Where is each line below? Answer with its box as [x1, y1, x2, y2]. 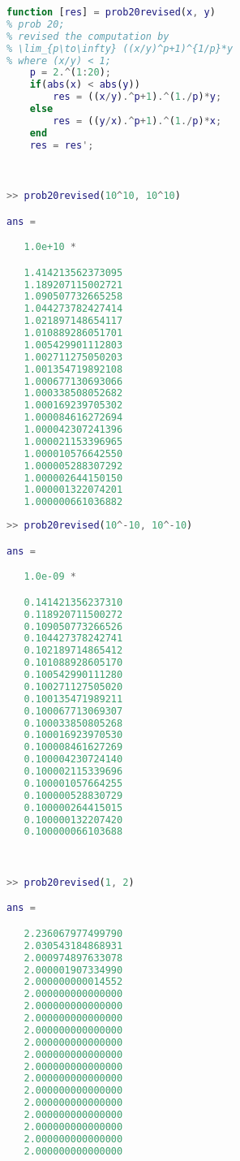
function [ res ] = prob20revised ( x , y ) [6, 6, 216, 18]
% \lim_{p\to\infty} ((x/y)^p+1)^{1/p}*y [6, 42, 234, 54]
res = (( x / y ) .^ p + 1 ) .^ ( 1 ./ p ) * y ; [53, 91, 222, 103]
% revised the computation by [6, 30, 169, 42]
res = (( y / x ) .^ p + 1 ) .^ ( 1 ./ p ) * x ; [53, 114, 222, 127]
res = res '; [29, 139, 94, 151]
